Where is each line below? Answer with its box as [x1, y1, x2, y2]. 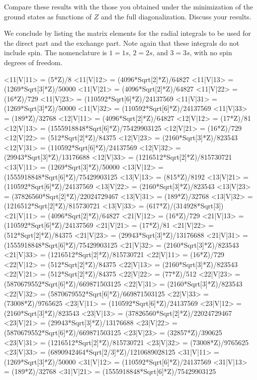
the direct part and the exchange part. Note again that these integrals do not [4, 37, 240, 48]
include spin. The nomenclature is [4, 47, 107, 58]
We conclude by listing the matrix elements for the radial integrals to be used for [4, 28, 251, 38]
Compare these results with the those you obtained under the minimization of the [4, 1, 253, 11]
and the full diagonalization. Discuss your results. [101, 11, 252, 21]
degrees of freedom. [4, 57, 63, 67]
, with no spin [189, 47, 232, 58]
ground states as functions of [4, 11, 92, 21]
